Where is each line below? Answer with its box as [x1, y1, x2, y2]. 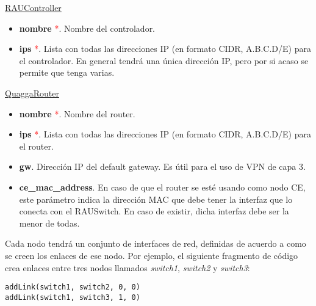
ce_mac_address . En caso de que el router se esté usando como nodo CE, [19, 180, 306, 193]
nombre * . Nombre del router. [19, 107, 135, 120]
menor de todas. [19, 216, 80, 229]
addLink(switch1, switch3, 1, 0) [5, 293, 140, 302]
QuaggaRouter [5, 86, 59, 99]
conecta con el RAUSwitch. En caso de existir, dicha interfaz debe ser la [19, 205, 289, 217]
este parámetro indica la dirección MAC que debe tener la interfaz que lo [19, 192, 293, 205]
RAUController [5, 1, 62, 13]
